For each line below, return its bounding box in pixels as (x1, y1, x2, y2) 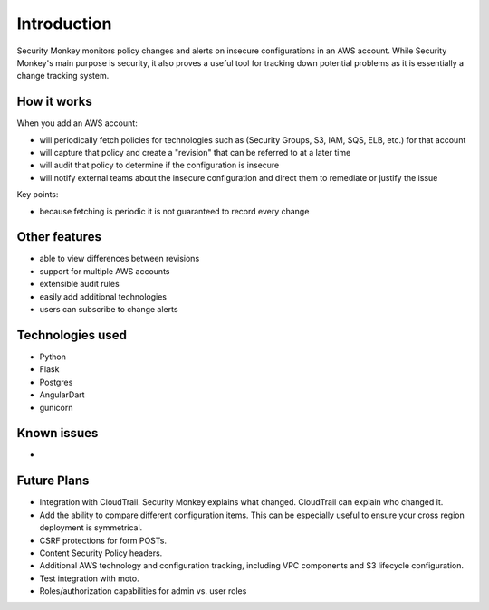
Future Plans (16, 473, 90, 489)
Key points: (16, 189, 59, 200)
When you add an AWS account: (16, 118, 138, 129)
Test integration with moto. (39, 573, 139, 584)
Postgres (39, 376, 73, 387)
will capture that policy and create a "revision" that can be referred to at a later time (39, 148, 351, 158)
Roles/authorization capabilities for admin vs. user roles (39, 586, 247, 596)
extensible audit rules (39, 279, 120, 290)
